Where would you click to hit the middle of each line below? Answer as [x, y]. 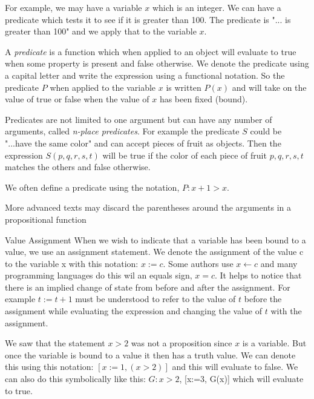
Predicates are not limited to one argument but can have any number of [139, 119]
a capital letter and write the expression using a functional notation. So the [145, 75]
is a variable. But [274, 343]
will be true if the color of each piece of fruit [185, 155]
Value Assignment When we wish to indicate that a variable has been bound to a [155, 239]
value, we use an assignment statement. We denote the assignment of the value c [154, 252]
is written [184, 87]
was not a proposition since [182, 343]
